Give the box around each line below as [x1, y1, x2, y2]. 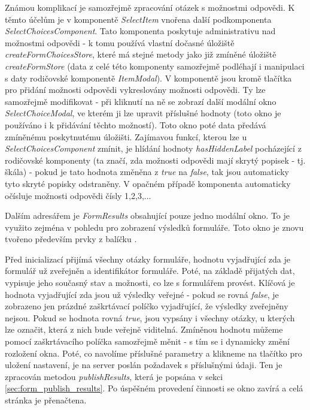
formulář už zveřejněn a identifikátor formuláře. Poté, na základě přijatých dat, [5, 264, 295, 277]
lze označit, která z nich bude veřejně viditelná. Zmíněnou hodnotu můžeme [5, 323, 283, 336]
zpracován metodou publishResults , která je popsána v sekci [5, 370, 223, 382]
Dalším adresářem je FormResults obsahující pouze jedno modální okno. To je [5, 209, 290, 222]
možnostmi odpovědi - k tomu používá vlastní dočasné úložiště [5, 36, 235, 49]
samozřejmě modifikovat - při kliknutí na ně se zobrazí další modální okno [5, 95, 276, 107]
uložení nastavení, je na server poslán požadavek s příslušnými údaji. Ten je [5, 358, 282, 371]
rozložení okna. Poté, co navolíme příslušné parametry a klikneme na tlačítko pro [5, 346, 302, 359]
